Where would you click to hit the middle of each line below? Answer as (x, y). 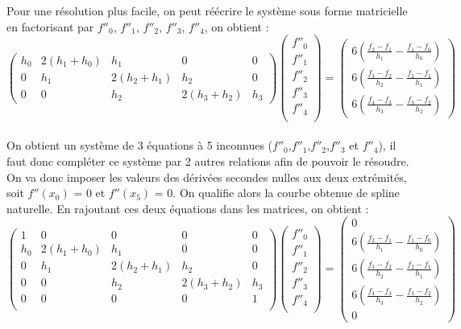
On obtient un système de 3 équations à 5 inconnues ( (140, 145)
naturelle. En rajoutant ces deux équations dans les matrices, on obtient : (188, 208)
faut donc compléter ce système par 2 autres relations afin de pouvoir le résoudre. (208, 160)
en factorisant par (50, 26)
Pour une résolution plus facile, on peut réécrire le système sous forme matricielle (207, 10)
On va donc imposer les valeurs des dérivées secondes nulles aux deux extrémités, (207, 177)
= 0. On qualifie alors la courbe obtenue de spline (277, 193)
